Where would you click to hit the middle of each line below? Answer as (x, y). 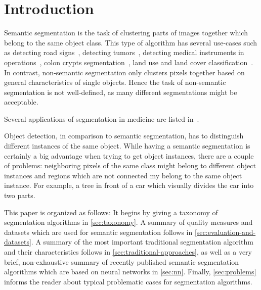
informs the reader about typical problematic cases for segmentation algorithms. (128, 281)
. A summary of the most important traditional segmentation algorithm (142, 242)
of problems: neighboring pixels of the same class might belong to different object (130, 165)
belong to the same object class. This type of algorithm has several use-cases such (131, 42)
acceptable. (21, 102)
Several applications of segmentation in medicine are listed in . (102, 118)
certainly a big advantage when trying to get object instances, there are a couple (129, 155)
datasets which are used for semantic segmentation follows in (98, 232)
